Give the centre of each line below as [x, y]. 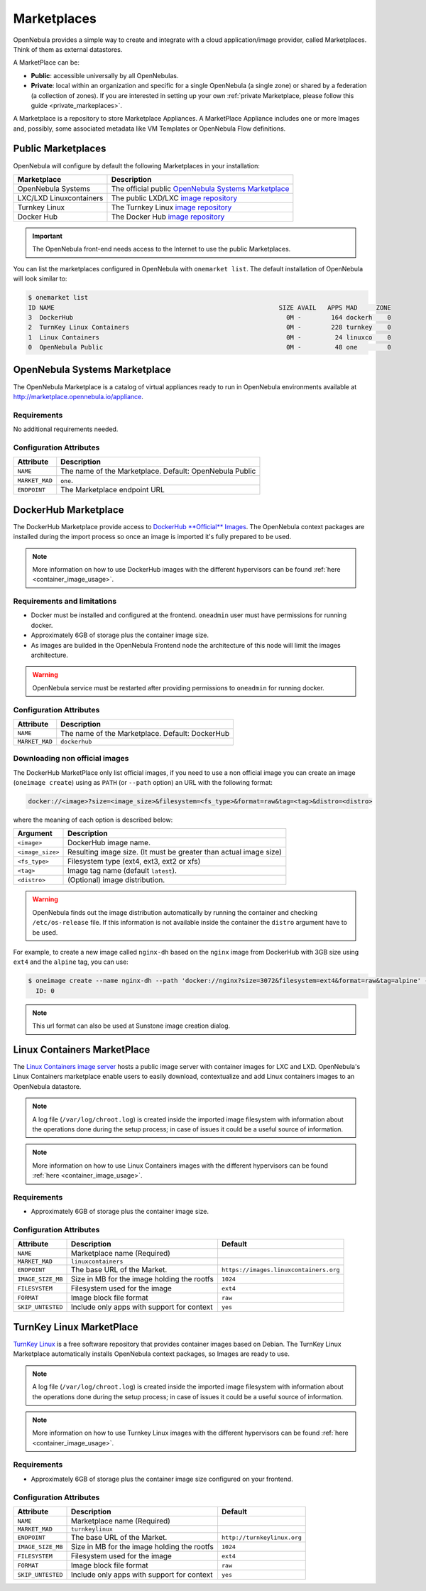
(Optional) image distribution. [116, 880]
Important [48, 236]
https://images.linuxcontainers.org [280, 1270]
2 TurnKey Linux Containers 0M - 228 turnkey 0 [210, 327]
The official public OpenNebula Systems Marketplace [200, 188]
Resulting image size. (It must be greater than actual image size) [175, 852]
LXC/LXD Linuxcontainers [60, 197]
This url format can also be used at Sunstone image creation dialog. [131, 1026]
